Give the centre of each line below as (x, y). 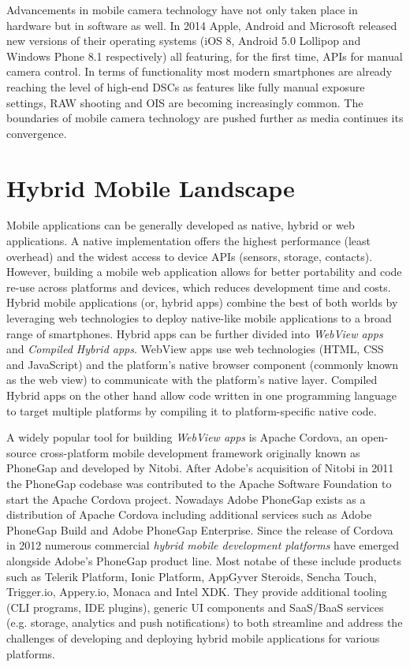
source (22, 452)
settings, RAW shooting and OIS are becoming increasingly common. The (185, 102)
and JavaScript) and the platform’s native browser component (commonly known (203, 364)
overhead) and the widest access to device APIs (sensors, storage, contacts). (190, 256)
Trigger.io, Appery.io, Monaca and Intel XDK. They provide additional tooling (197, 592)
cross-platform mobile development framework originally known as (200, 452)
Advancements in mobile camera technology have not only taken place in (182, 9)
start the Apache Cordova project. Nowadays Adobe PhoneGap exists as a (186, 499)
